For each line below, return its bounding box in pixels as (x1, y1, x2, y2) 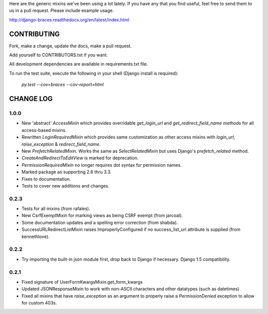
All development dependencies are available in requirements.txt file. (9, 61, 148, 67)
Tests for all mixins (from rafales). (21, 206, 90, 211)
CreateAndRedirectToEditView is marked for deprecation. (21, 155, 138, 161)
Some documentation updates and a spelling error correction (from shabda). (21, 219, 178, 225)
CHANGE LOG (9, 95, 53, 103)
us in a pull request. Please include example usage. (9, 7, 114, 13)
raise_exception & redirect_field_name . (21, 141, 101, 147)
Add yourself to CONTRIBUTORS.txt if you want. (9, 52, 108, 58)
